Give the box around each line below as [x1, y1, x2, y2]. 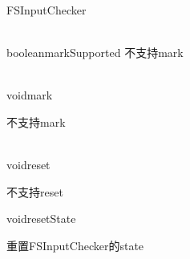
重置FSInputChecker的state [6, 237, 144, 253]
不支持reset [6, 183, 63, 200]
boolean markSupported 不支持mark [6, 44, 184, 61]
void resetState [6, 210, 76, 227]
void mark [6, 87, 53, 103]
